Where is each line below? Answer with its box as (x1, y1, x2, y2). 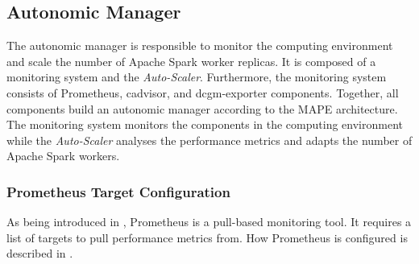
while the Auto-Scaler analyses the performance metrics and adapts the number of (6, 131, 413, 148)
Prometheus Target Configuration (6, 181, 230, 201)
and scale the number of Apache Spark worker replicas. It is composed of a (6, 52, 376, 69)
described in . (6, 245, 73, 262)
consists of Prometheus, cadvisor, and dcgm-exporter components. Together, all (6, 84, 399, 101)
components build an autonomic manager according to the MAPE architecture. (6, 100, 398, 117)
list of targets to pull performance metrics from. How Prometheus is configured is (6, 229, 408, 245)
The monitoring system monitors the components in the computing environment (6, 116, 403, 133)
